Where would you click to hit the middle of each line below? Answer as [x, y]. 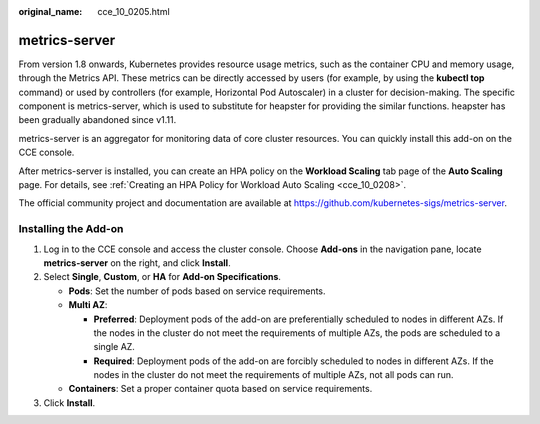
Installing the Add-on [71, 229]
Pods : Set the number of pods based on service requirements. [197, 291]
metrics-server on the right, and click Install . [137, 262]
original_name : [50, 11]
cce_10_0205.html [133, 11]
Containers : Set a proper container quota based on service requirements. [220, 389]
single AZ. [114, 347]
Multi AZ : [88, 305]
